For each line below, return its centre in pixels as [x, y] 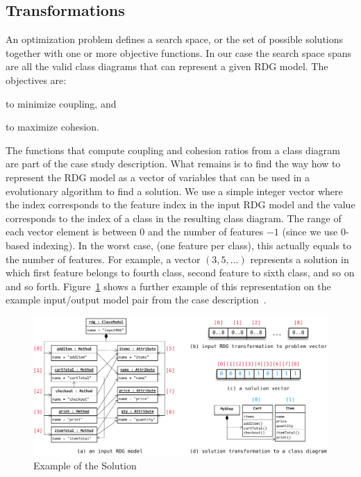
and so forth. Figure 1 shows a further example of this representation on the [168, 286]
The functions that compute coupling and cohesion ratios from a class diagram [173, 150]
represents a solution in [300, 259]
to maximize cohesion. [53, 127]
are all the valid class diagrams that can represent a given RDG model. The [167, 66]
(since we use [310, 232]
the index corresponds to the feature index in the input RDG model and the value [180, 204]
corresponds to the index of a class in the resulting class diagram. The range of [174, 218]
